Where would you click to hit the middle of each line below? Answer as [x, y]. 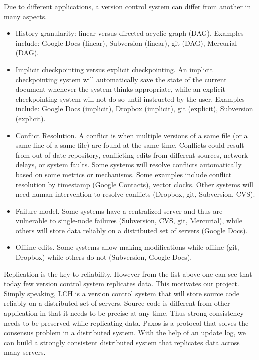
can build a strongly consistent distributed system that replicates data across [122, 342]
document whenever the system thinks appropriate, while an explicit [120, 89]
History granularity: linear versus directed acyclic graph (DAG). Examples [130, 33]
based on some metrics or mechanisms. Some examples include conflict [124, 174]
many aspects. [26, 16]
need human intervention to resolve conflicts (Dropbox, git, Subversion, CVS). [135, 194]
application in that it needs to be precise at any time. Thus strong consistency [124, 313]
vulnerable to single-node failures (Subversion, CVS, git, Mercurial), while [129, 220]
